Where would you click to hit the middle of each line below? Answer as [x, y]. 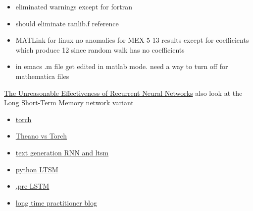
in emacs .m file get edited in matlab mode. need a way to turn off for [122, 66]
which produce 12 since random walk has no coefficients [100, 49]
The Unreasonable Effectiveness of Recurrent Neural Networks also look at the [123, 93]
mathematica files [42, 76]
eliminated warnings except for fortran [74, 6]
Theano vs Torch [41, 136]
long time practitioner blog [56, 202]
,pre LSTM [32, 186]
